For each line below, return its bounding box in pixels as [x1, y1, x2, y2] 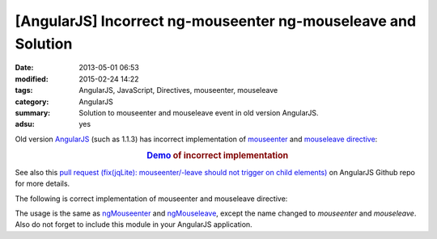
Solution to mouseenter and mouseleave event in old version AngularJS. [78, 107, 319, 117]
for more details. [15, 178, 70, 189]
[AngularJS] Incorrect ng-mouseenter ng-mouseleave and [15, 12, 417, 30]
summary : [15, 107, 51, 117]
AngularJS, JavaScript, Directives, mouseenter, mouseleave [78, 86, 278, 95]
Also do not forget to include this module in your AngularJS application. [15, 220, 252, 229]
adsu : [15, 119, 36, 129]
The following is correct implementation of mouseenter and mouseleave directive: [15, 194, 288, 203]
